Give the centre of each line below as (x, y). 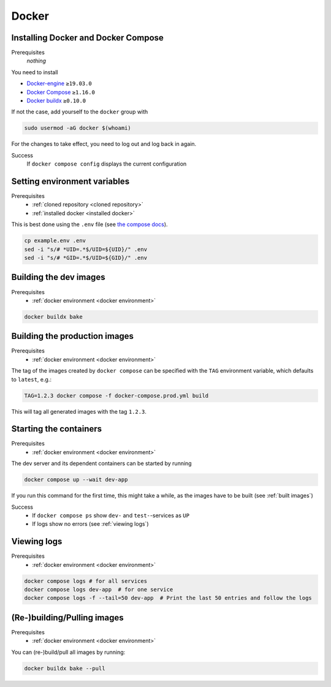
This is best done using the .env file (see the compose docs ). (89, 224)
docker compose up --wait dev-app (76, 480)
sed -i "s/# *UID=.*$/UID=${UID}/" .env (86, 249)
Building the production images (73, 336)
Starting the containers (57, 429)
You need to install (35, 72)
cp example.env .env (55, 241)
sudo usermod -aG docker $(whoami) (78, 128)
